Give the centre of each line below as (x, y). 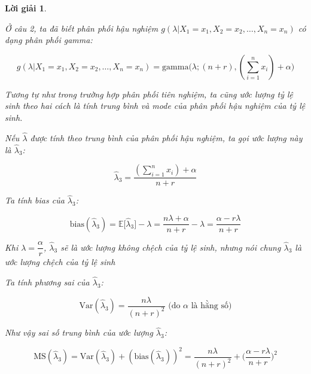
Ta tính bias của (35, 200)
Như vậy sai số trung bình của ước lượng (79, 332)
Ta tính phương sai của (47, 282)
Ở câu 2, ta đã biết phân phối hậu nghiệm (82, 28)
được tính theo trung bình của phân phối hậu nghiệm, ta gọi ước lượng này (166, 137)
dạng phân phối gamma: (49, 40)
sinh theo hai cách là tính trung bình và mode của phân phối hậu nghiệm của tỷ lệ (155, 106)
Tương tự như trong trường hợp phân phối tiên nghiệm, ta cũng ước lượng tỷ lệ (149, 94)
